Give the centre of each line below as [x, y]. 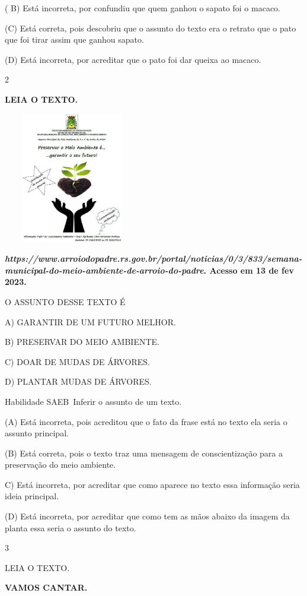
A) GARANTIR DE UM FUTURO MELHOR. [90, 321]
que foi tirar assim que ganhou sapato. [74, 39]
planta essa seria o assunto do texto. [71, 527]
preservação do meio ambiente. [60, 465]
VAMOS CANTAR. [46, 587]
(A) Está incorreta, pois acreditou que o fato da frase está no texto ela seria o [146, 421]
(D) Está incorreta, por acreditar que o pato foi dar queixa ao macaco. [133, 59]
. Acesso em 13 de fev [249, 270]
